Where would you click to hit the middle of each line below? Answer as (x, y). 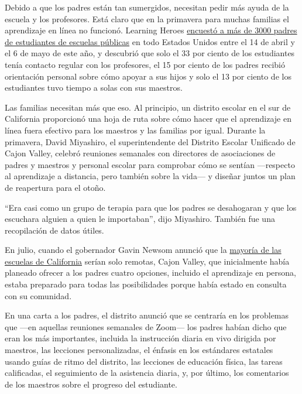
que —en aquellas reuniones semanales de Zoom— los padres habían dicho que (146, 326)
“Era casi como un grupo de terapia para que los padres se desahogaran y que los (151, 207)
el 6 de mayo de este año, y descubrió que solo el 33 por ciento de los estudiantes (150, 53)
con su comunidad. (38, 295)
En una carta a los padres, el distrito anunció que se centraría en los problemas (147, 315)
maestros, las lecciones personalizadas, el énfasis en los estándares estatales (139, 350)
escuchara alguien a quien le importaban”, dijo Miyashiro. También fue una (140, 219)
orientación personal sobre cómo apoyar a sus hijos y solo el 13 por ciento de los (148, 76)
